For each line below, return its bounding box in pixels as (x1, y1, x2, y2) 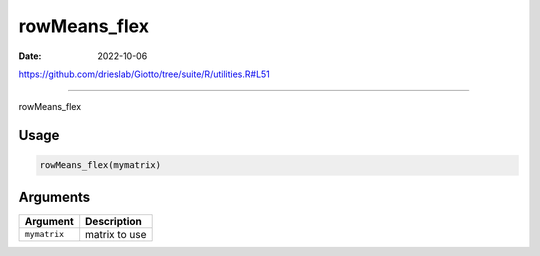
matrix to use (85, 227, 147, 241)
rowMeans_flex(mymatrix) (39, 160, 162, 171)
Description (85, 214, 142, 228)
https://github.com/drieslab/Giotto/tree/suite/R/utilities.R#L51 (18, 68, 270, 80)
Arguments (18, 188, 91, 205)
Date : (18, 50, 42, 62)
